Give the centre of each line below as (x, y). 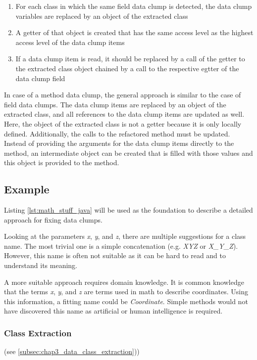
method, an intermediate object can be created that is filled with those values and (128, 153)
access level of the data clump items (70, 42)
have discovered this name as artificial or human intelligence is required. (113, 311)
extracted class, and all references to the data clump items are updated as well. (124, 114)
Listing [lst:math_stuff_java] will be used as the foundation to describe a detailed (128, 210)
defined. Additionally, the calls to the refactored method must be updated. (117, 133)
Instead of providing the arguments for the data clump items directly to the (119, 143)
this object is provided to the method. (62, 162)
